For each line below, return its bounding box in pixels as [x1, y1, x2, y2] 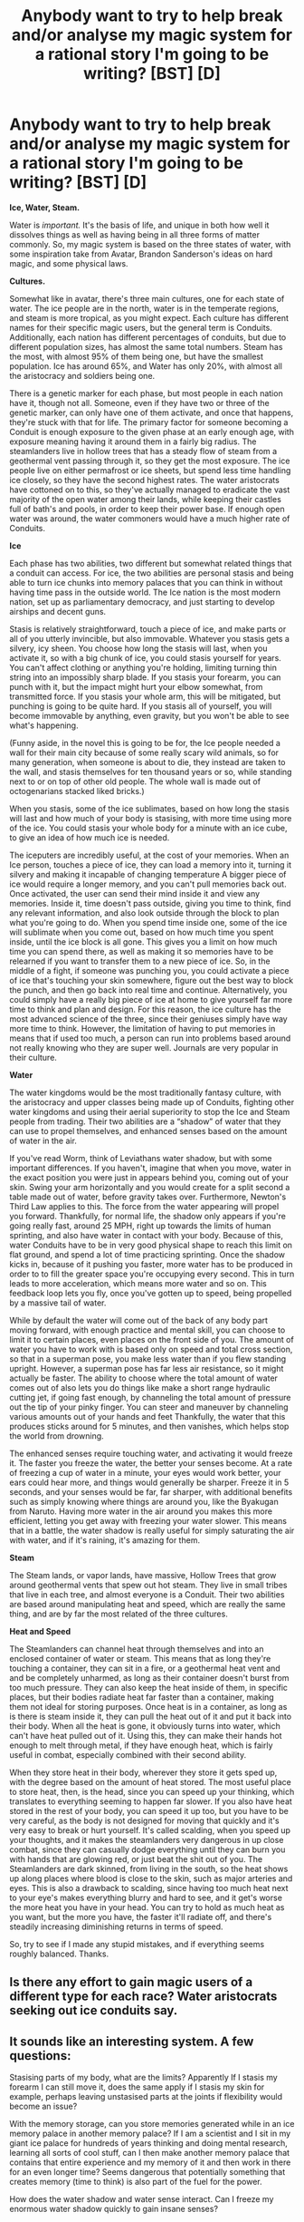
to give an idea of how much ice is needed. [9, 831, 170, 843]
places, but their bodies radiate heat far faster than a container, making [9, 1692, 274, 1703]
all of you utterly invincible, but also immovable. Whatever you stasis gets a [9, 633, 290, 644]
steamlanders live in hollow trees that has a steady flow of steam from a [9, 445, 278, 456]
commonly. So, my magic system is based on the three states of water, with [9, 238, 291, 249]
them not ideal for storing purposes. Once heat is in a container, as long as [9, 1701, 288, 1712]
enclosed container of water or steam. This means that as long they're [9, 1653, 271, 1664]
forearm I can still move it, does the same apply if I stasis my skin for [9, 2081, 265, 2092]
